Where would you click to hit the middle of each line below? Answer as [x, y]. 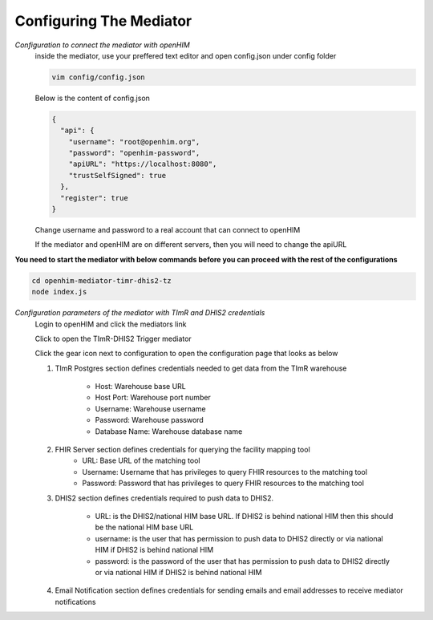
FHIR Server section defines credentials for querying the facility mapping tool [182, 450]
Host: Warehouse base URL [140, 387]
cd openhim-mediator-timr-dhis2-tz [101, 280]
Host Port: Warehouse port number [153, 398]
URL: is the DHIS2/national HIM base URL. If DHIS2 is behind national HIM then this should [244, 516]
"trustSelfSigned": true [117, 175]
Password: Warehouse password [149, 420]
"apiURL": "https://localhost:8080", [143, 164]
